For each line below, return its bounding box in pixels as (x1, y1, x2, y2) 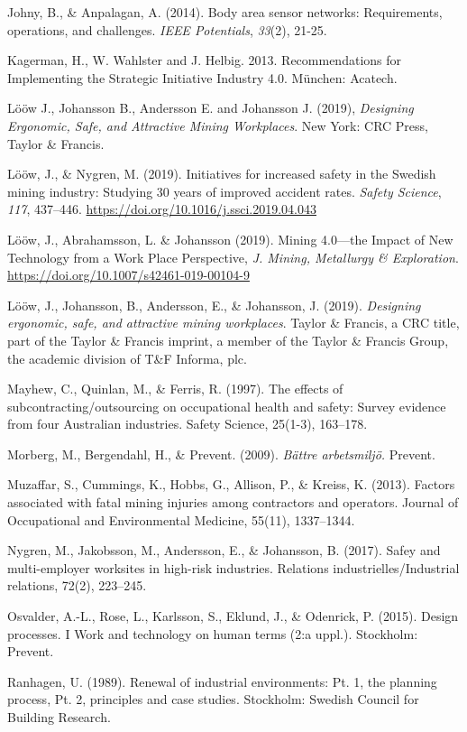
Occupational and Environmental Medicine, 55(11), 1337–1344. (7, 510, 355, 529)
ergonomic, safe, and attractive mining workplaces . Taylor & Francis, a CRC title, (7, 313, 460, 332)
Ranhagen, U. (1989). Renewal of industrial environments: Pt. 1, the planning (7, 672, 437, 690)
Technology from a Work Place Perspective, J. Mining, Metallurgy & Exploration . (7, 247, 459, 266)
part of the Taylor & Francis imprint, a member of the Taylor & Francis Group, (7, 330, 449, 349)
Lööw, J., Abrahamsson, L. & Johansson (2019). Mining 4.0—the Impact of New (7, 229, 453, 248)
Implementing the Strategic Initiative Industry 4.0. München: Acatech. (7, 68, 398, 87)
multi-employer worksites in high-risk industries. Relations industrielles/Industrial (7, 558, 460, 577)
